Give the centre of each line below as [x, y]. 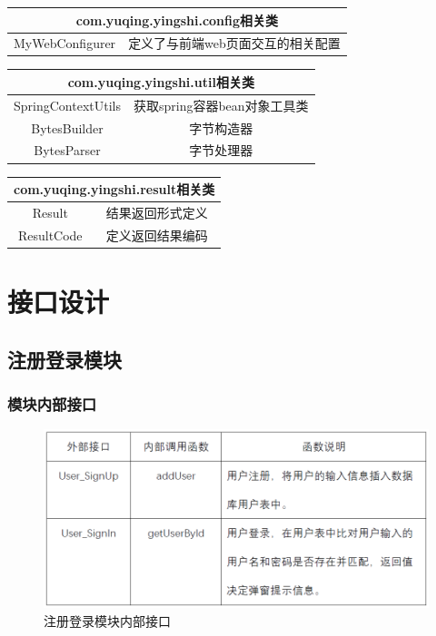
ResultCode [50, 235]
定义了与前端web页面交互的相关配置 [234, 43]
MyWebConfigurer [65, 43]
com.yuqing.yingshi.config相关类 [177, 20]
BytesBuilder [67, 127]
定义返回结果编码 [157, 235]
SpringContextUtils [67, 105]
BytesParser [67, 150]
